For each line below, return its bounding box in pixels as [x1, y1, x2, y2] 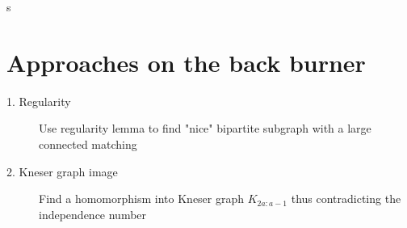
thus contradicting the [291, 190, 401, 207]
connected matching [39, 135, 137, 152]
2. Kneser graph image [6, 163, 118, 179]
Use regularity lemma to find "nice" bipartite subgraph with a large [39, 120, 371, 137]
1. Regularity [6, 92, 71, 109]
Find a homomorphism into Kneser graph [39, 190, 245, 207]
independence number [39, 205, 147, 222]
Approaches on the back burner [6, 45, 366, 78]
